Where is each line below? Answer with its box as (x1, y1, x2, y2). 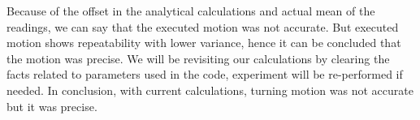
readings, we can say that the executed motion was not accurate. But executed (6, 18, 399, 35)
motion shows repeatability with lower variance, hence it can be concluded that (6, 34, 401, 51)
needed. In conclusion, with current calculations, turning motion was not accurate (6, 81, 414, 98)
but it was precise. (6, 97, 97, 114)
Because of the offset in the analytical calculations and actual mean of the (6, 2, 375, 19)
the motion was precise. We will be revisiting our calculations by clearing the (6, 49, 390, 66)
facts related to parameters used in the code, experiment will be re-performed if (6, 66, 403, 83)
